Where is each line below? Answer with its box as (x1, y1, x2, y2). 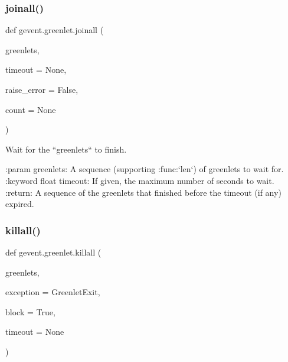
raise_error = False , (5, 83, 78, 95)
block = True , (5, 305, 55, 318)
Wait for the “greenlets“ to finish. (5, 143, 127, 155)
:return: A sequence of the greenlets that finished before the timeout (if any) (5, 186, 282, 198)
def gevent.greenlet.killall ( (5, 245, 102, 258)
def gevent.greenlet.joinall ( (5, 24, 104, 36)
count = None (5, 103, 56, 115)
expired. (5, 198, 34, 210)
